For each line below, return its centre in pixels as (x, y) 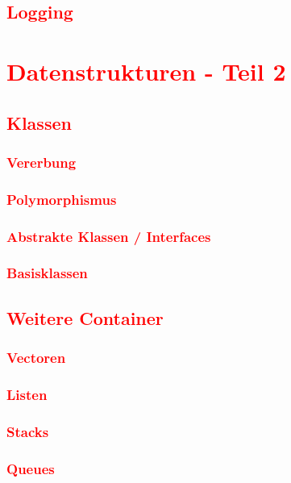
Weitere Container (85, 317)
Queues (31, 468)
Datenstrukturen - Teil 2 (146, 71)
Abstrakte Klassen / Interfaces (109, 236)
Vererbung (42, 162)
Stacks (28, 431)
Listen (27, 394)
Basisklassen (47, 273)
